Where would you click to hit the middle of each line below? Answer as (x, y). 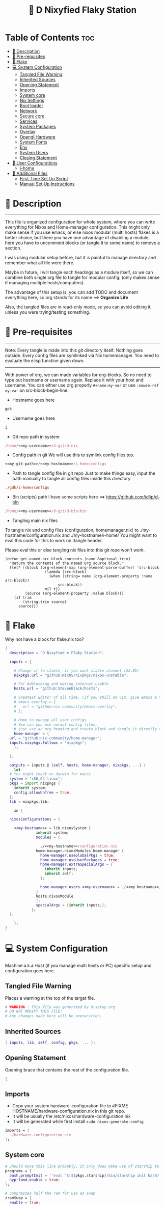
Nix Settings (32, 100)
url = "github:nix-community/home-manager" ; (56, 739)
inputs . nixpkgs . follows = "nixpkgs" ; (48, 743)
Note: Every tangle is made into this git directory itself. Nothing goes (74, 350)
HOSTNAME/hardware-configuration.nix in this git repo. (69, 1111)
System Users (34, 152)
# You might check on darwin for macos (50, 774)
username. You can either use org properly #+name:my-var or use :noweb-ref (82, 385)
